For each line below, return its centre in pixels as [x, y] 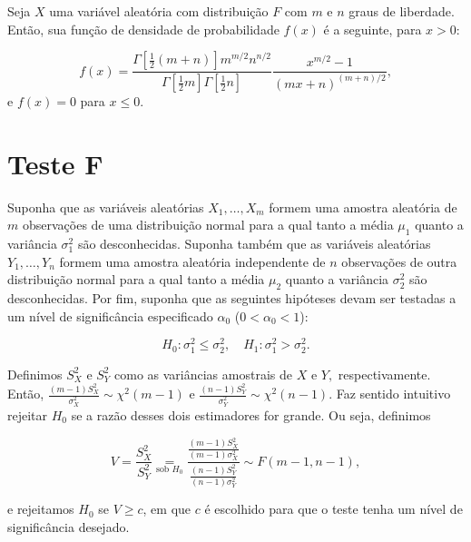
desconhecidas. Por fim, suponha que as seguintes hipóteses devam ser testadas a [232, 298]
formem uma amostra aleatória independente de [192, 261]
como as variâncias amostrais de [203, 374]
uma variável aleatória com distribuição [159, 11]
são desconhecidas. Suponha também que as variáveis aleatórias [254, 244]
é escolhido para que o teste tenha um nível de [334, 509]
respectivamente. [384, 374]
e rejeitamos [41, 509]
